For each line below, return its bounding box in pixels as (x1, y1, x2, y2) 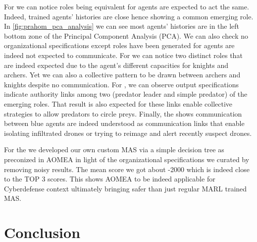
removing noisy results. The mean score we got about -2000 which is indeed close (4, 164, 250, 174)
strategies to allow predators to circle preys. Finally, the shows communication (4, 108, 242, 119)
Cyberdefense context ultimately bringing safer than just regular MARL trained (4, 183, 247, 193)
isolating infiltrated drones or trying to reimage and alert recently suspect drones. (4, 127, 252, 138)
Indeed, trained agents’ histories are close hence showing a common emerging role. (4, 11, 254, 21)
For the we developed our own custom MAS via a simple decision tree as (4, 144, 224, 155)
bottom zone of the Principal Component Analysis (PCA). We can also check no (4, 30, 248, 41)
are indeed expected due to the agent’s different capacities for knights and (4, 60, 228, 70)
